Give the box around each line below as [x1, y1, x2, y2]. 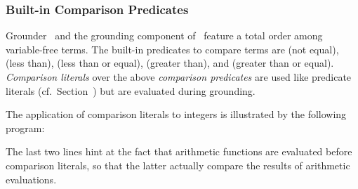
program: [6, 120, 45, 135]
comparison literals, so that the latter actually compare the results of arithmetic [6, 157, 350, 172]
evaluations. [6, 171, 57, 186]
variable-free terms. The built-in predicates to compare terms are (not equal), [6, 41, 339, 56]
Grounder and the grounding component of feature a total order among [6, 28, 323, 43]
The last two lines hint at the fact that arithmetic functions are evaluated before [6, 144, 352, 159]
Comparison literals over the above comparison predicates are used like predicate [6, 70, 352, 84]
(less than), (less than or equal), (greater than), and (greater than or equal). [6, 56, 334, 70]
